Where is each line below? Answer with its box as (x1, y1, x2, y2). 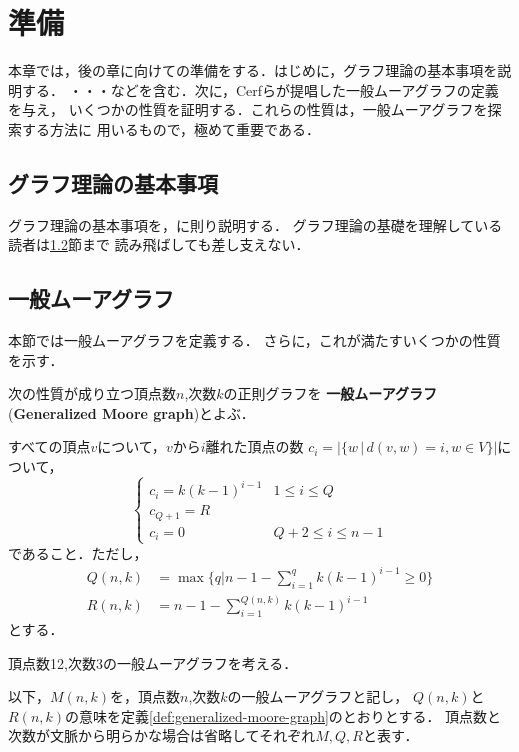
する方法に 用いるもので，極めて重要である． (21, 118, 320, 139)
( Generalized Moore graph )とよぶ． (8, 402, 255, 423)
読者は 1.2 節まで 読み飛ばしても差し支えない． (8, 234, 310, 255)
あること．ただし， (21, 542, 148, 563)
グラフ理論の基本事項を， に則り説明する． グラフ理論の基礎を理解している (8, 214, 503, 235)
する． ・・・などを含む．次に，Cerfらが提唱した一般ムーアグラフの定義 (21, 79, 499, 100)
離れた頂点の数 (205, 436, 304, 457)
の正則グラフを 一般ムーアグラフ (223, 383, 438, 404)
